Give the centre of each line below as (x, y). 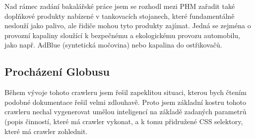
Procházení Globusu (57, 71)
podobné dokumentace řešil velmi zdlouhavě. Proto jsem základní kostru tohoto (126, 102)
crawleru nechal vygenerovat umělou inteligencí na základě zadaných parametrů (126, 112)
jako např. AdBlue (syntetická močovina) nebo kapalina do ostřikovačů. (113, 45)
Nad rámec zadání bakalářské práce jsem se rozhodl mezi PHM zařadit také (120, 6)
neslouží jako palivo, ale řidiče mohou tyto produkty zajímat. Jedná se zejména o (128, 25)
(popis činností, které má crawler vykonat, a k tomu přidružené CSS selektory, (124, 121)
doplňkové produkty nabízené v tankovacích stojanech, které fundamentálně (120, 16)
